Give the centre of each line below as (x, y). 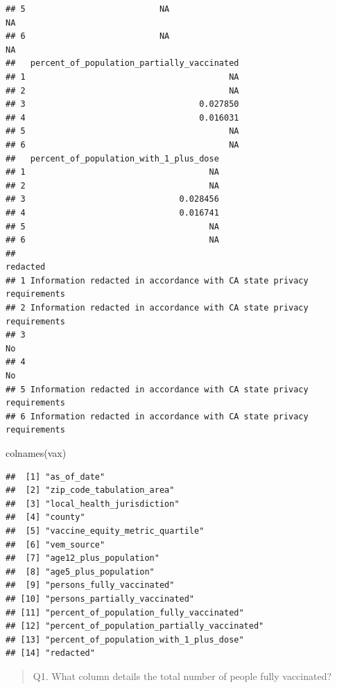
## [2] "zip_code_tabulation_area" (90, 490)
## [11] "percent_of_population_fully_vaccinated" (125, 612)
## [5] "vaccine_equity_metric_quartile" (105, 531)
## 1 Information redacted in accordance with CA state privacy (157, 280)
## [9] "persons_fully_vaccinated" (90, 585)
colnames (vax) (36, 453)
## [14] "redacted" (50, 653)
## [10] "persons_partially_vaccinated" (100, 599)
